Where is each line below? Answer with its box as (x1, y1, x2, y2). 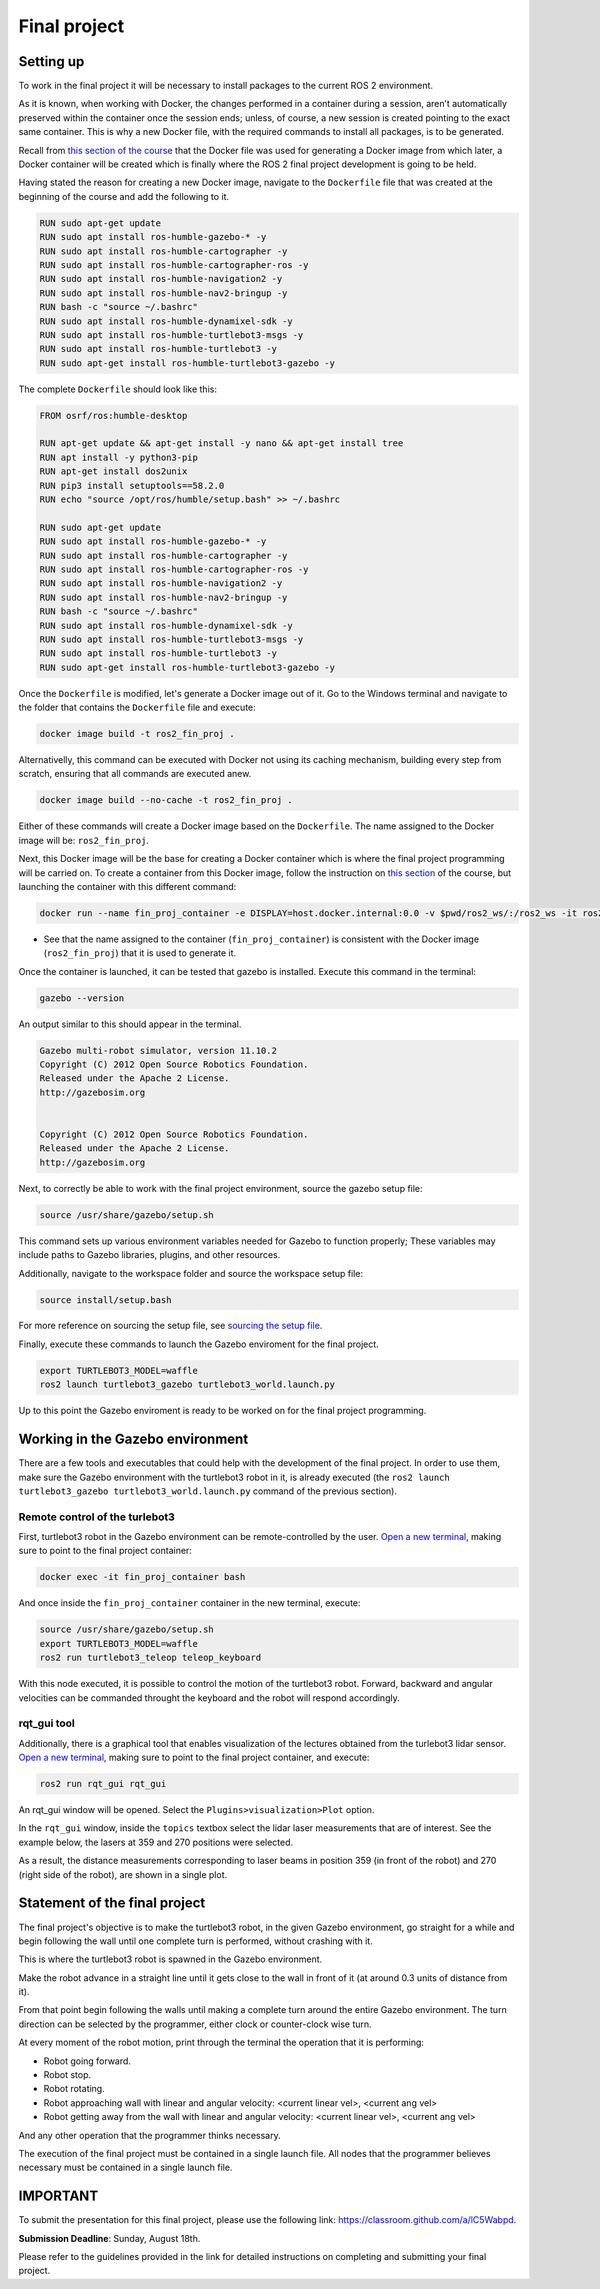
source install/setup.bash (39, 1294, 172, 1305)
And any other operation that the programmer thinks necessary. (18, 2129, 281, 2141)
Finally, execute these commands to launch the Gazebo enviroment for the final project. (18, 1338, 379, 1350)
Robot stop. (43, 2069, 92, 2081)
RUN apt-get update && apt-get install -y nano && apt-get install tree (39, 438, 404, 449)
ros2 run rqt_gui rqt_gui (39, 1778, 167, 1790)
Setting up (18, 53, 85, 70)
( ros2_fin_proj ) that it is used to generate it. (43, 947, 237, 959)
